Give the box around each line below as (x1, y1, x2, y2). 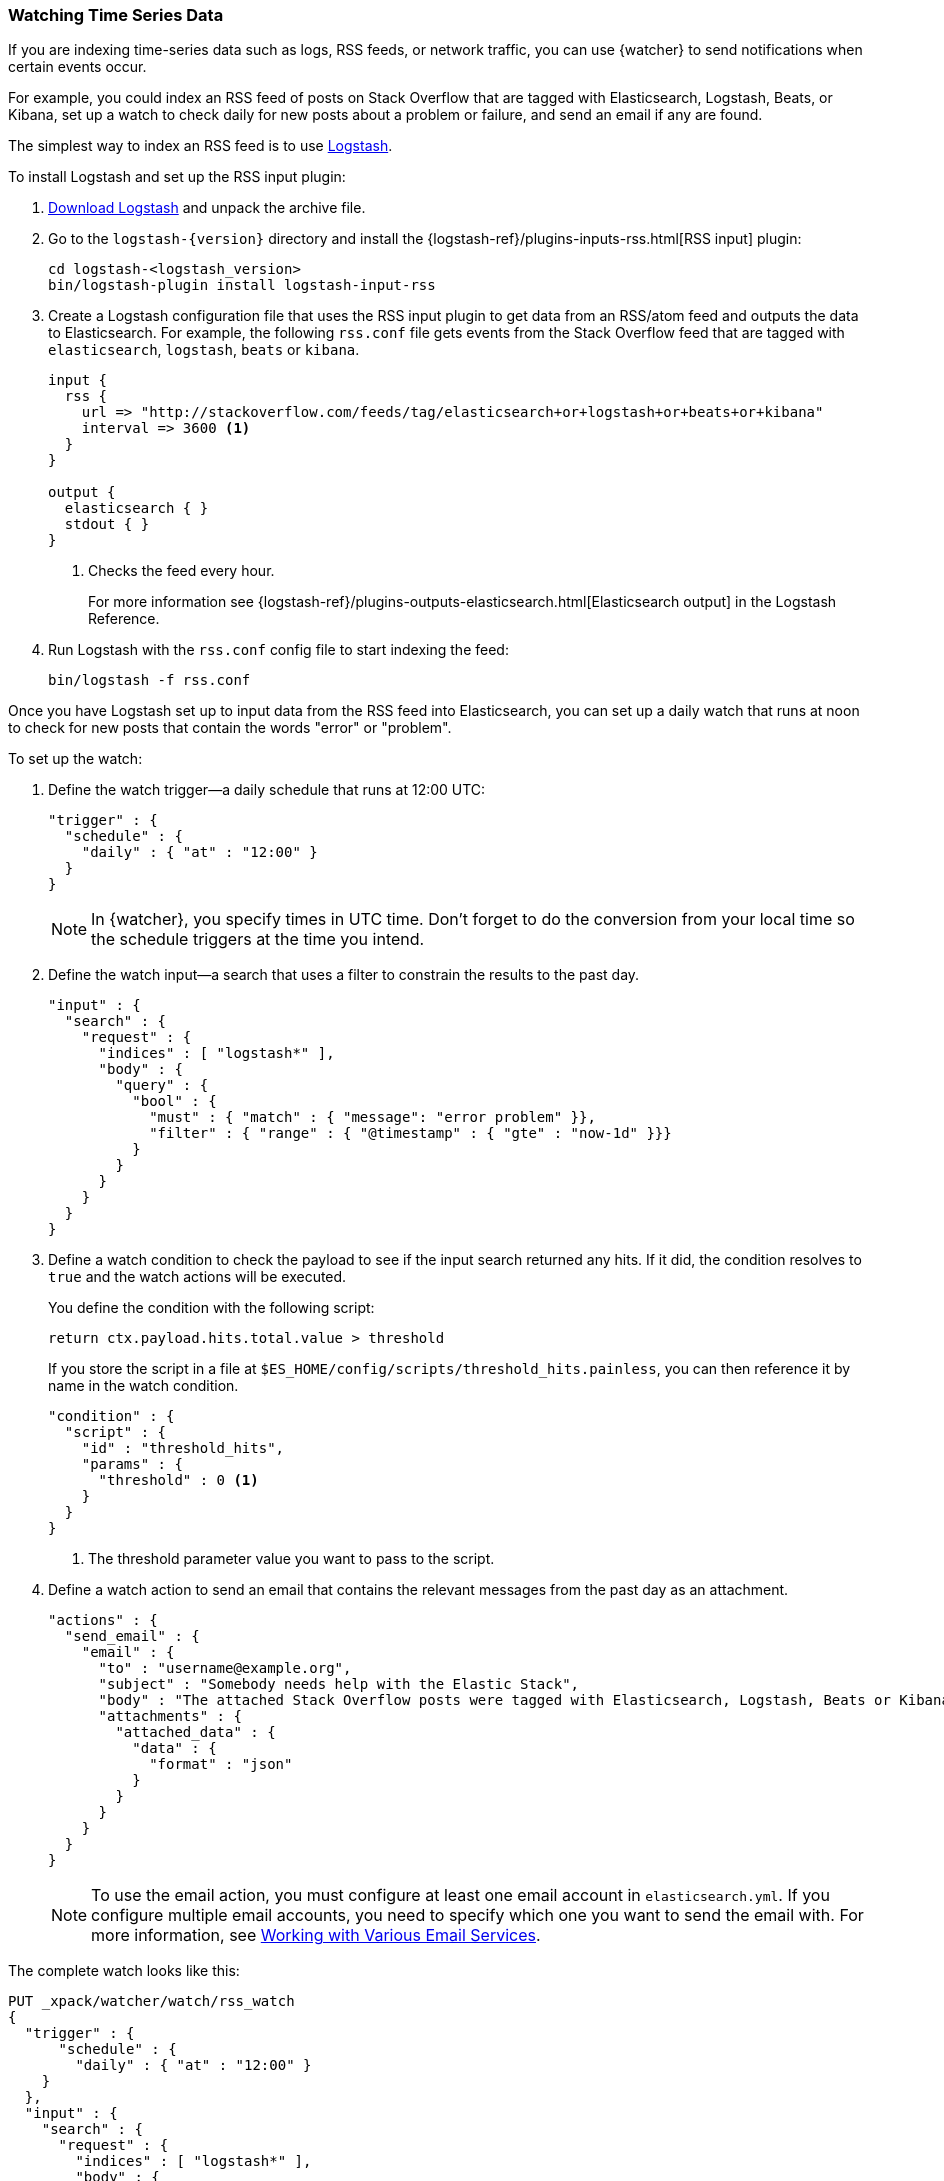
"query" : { (115, 1077, 209, 1094)
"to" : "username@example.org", (98, 1660, 352, 1677)
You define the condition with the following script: (48, 1299, 375, 1317)
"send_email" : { (64, 1628, 200, 1645)
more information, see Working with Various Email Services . (91, 1925, 541, 1946)
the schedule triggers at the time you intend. (91, 929, 425, 950)
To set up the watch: (8, 750, 143, 768)
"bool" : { (132, 1093, 217, 1110)
